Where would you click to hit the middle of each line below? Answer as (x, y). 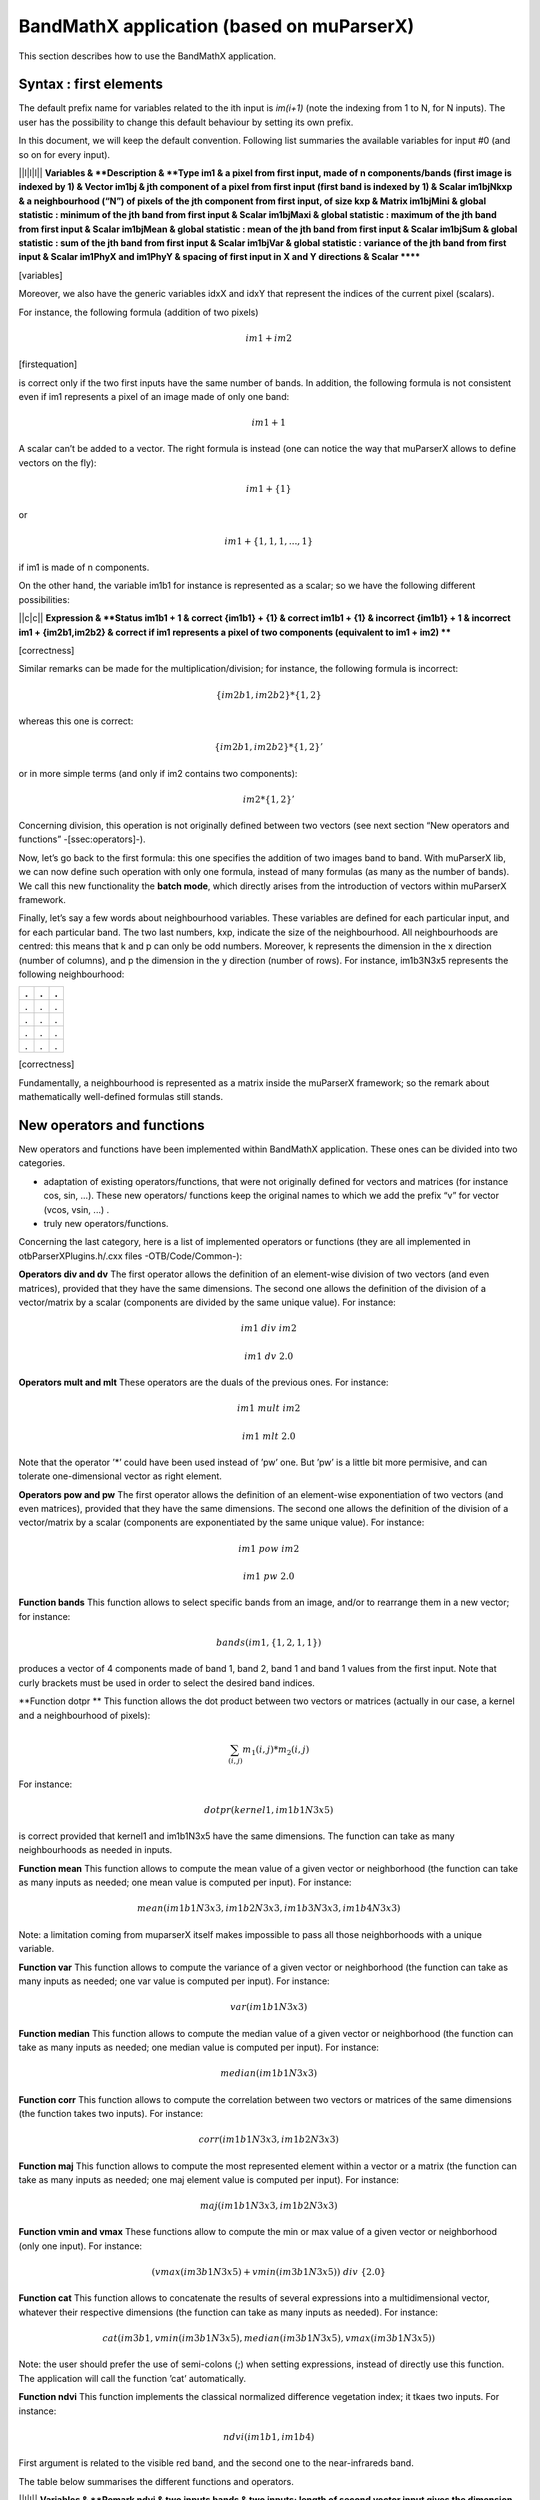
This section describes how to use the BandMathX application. (147, 56)
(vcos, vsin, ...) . (76, 1209)
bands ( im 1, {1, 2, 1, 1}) (268, 1643)
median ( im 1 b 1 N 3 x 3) (269, 2073)
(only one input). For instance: (80, 2246)
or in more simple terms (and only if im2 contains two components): (158, 773)
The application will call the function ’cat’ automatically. (132, 2378)
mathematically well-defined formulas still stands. (121, 1097)
